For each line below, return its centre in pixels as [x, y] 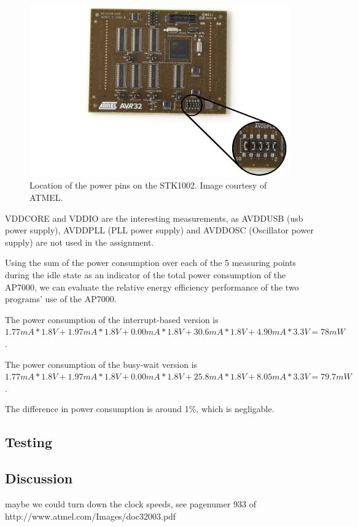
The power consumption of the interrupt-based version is [112, 319]
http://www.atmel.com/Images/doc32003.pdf [91, 516]
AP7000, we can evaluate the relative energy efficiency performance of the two [152, 287]
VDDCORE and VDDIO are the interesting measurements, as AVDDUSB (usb [154, 218]
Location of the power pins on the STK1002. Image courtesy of [148, 185]
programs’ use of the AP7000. [61, 299]
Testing [29, 442]
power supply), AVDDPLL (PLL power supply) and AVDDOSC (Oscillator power [159, 230]
